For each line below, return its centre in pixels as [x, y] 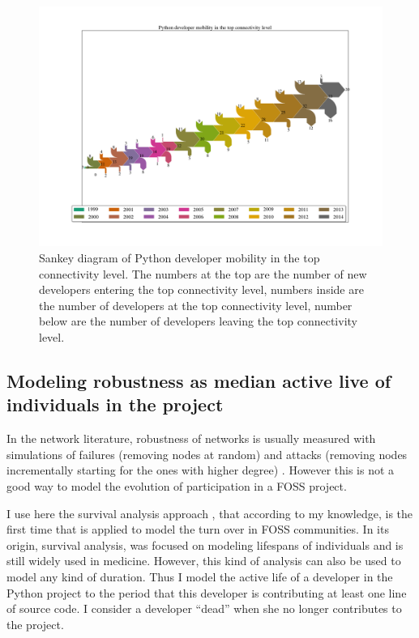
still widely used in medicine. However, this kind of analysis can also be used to [204, 561]
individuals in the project [115, 404]
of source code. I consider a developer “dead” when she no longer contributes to [204, 608]
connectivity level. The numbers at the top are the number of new [203, 273]
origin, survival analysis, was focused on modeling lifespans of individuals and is [205, 544]
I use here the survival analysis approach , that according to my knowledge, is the [210, 513]
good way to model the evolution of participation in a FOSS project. [177, 486]
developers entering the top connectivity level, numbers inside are [201, 289]
